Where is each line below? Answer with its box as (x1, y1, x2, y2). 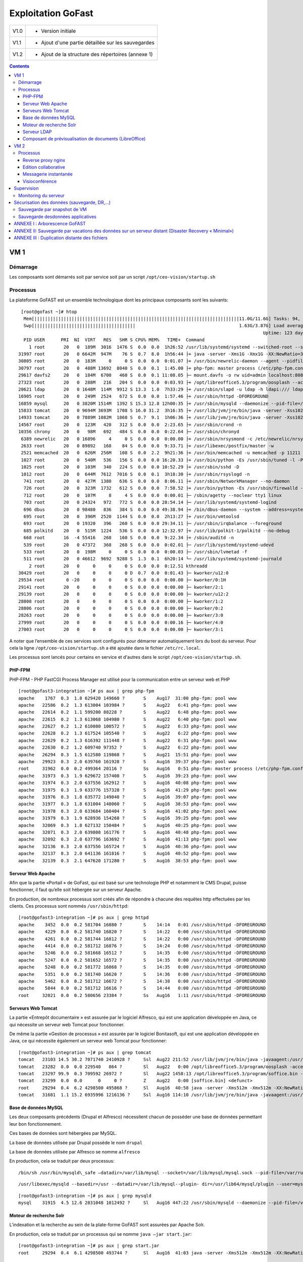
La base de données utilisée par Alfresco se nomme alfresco (9, 1149, 140, 1155)
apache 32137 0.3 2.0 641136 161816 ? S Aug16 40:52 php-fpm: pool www (18, 851, 237, 857)
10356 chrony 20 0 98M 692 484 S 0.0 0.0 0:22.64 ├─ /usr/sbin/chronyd (18, 429, 239, 435)
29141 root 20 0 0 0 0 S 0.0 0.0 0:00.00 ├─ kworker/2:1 (18, 584, 224, 590)
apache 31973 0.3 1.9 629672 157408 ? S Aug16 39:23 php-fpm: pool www (18, 773, 237, 778)
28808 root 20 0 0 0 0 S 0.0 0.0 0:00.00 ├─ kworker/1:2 (18, 598, 224, 604)
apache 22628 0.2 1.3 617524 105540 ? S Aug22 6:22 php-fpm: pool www (18, 730, 237, 737)
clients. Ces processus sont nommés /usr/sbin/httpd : (9, 903, 129, 909)
